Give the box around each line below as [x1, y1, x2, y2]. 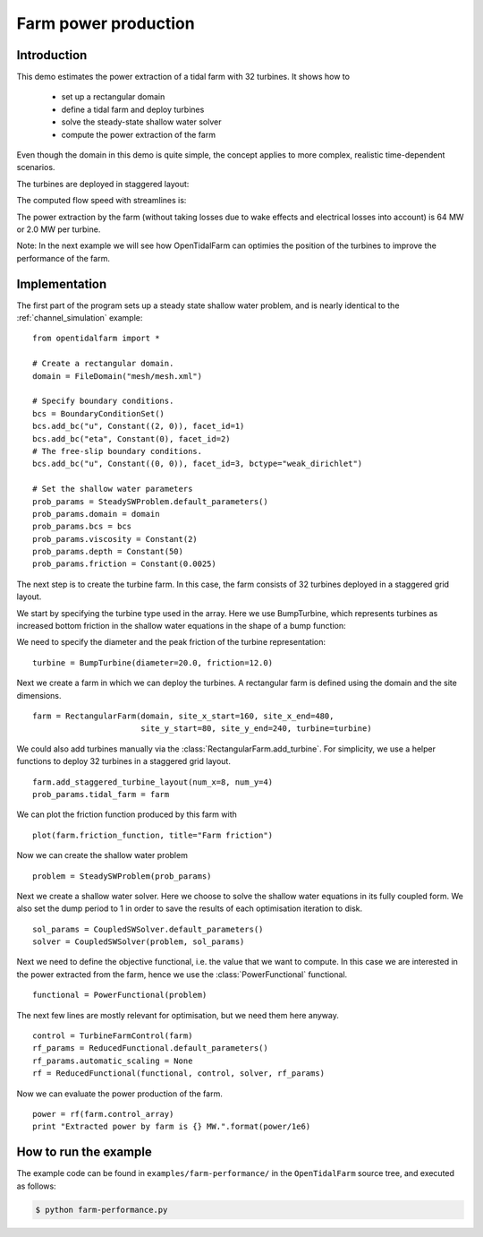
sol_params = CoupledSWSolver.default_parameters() [32, 923, 264, 934]
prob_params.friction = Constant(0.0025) [32, 559, 216, 569]
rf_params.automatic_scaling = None [32, 1055, 193, 1066]
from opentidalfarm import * [32, 333, 160, 344]
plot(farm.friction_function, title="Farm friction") [32, 829, 273, 840]
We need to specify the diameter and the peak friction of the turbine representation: [16, 637, 326, 648]
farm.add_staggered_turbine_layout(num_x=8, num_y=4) [32, 777, 273, 787]
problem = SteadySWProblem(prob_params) [32, 871, 212, 881]
